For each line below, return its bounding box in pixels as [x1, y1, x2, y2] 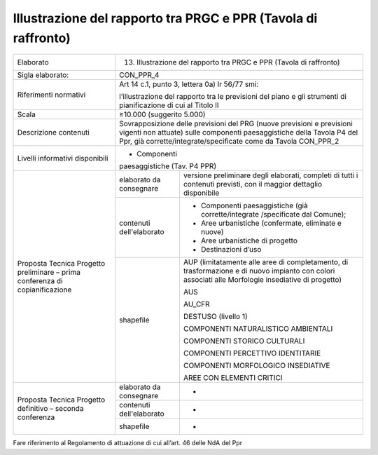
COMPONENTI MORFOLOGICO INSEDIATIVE [183, 361, 330, 371]
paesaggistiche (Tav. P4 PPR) [119, 161, 217, 171]
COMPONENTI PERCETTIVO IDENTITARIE [183, 348, 321, 358]
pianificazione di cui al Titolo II [119, 100, 220, 110]
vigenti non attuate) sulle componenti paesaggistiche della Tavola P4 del [119, 128, 358, 137]
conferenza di [17, 276, 63, 286]
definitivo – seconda [17, 404, 84, 414]
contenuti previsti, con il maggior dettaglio [183, 179, 323, 189]
